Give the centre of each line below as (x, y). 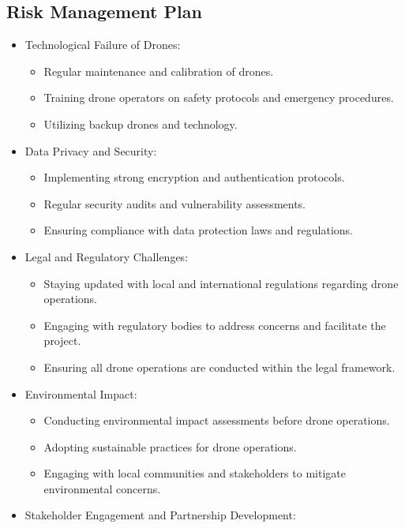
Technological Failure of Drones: (103, 45)
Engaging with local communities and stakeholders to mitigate (195, 473)
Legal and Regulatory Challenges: (107, 256)
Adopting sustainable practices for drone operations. (170, 446)
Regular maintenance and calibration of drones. (159, 71)
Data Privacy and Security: (91, 150)
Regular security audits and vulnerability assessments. (175, 203)
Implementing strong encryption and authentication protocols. (194, 177)
